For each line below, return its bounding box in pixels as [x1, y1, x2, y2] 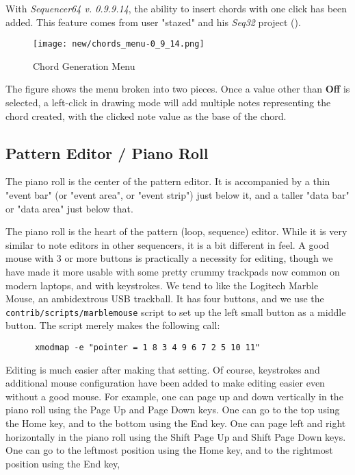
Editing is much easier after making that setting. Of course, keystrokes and [5, 362, 320, 376]
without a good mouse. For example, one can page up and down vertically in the [5, 389, 343, 403]
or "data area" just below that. [5, 201, 133, 215]
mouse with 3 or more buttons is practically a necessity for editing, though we [5, 251, 333, 265]
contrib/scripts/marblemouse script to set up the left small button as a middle [5, 304, 346, 319]
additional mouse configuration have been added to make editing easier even [5, 376, 325, 390]
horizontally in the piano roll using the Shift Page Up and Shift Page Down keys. [5, 429, 346, 443]
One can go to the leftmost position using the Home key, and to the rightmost [5, 443, 333, 457]
